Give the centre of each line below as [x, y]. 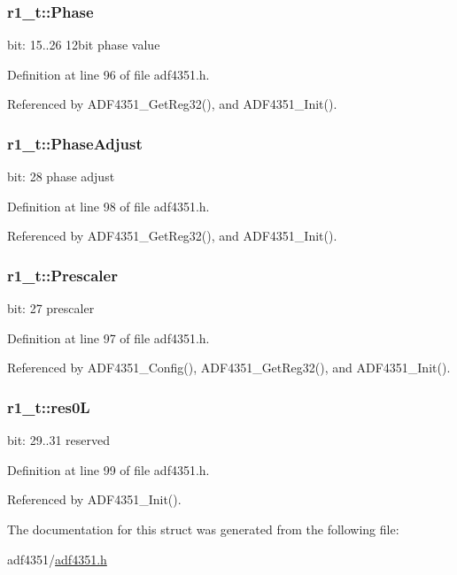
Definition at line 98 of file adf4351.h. [108, 206]
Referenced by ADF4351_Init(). [94, 499]
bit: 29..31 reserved [59, 440]
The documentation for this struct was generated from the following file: [203, 529]
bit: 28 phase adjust [61, 176]
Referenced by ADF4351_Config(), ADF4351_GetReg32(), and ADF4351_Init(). [229, 368]
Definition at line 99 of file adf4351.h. [108, 469]
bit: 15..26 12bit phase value [84, 45]
